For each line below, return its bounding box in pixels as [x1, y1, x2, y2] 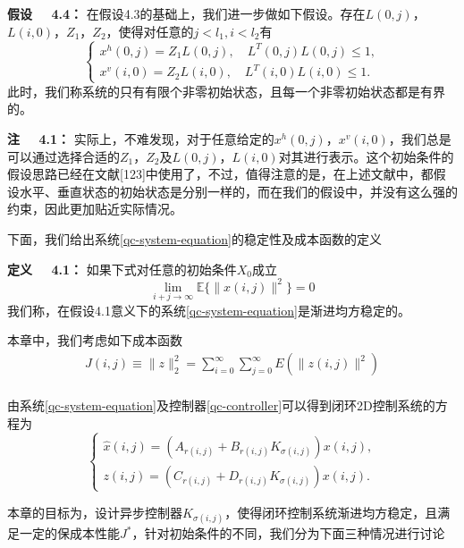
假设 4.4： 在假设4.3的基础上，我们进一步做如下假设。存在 [7, 4, 366, 22]
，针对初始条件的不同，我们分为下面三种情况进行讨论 [131, 524, 445, 542]
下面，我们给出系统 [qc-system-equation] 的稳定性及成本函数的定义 [7, 229, 382, 248]
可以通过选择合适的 [7, 147, 120, 165]
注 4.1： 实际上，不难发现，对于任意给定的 [7, 129, 274, 148]
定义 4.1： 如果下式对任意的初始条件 [7, 259, 237, 278]
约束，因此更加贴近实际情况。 [7, 199, 182, 218]
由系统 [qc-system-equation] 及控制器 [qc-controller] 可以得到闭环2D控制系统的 [7, 396, 435, 415]
